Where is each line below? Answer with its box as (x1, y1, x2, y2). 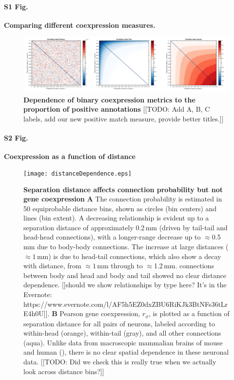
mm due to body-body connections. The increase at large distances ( (23, 241, 229, 252)
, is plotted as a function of (148, 308, 230, 319)
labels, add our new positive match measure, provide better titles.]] (23, 113, 224, 123)
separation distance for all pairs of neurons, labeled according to (23, 318, 215, 328)
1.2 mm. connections (154, 260, 214, 271)
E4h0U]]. (23, 308, 50, 319)
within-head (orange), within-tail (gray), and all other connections (23, 328, 221, 338)
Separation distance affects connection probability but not (23, 184, 223, 194)
